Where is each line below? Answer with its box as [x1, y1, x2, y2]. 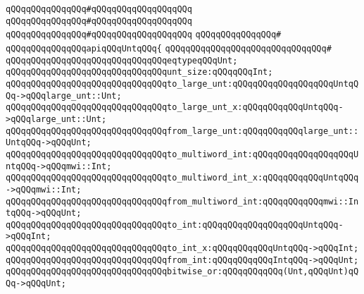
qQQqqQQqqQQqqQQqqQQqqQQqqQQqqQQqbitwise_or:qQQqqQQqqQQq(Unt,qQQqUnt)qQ [6, 267, 359, 277]
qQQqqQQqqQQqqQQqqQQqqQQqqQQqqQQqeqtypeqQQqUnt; [6, 55, 238, 66]
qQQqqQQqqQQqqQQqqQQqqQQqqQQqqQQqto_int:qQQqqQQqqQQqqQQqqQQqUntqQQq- [6, 219, 344, 230]
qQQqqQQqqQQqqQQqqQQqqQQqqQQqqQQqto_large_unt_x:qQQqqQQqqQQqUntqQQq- [6, 102, 344, 113]
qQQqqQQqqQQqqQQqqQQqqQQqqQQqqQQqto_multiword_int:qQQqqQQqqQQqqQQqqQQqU [6, 149, 359, 159]
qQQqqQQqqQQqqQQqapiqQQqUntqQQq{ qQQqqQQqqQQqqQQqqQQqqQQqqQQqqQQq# [6, 43, 332, 54]
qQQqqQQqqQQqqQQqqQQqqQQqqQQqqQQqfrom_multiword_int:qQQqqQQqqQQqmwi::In [6, 196, 359, 207]
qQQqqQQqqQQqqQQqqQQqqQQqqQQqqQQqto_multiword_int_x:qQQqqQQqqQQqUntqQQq [6, 173, 359, 183]
